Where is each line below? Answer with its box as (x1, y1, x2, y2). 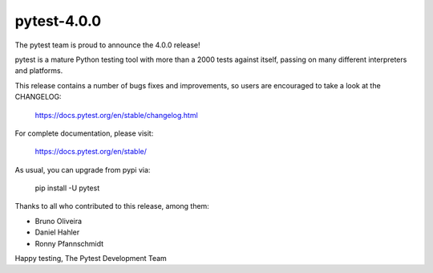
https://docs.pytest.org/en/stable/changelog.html (34, 110, 198, 120)
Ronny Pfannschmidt (34, 238, 104, 248)
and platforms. (14, 66, 63, 75)
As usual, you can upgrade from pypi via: (14, 165, 151, 174)
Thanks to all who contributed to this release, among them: (14, 202, 210, 211)
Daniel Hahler (34, 227, 80, 237)
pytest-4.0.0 (14, 12, 102, 30)
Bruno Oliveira (34, 216, 83, 226)
